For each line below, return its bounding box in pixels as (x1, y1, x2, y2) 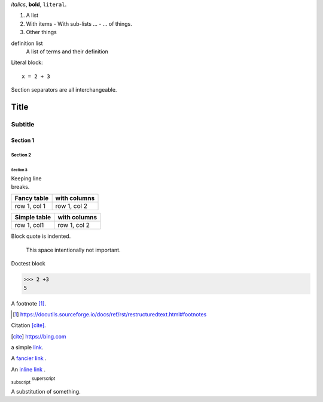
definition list (11, 40, 43, 47)
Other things (26, 29, 57, 36)
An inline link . (11, 365, 46, 373)
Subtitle (11, 120, 35, 128)
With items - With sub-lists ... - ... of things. (26, 20, 133, 27)
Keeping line (11, 174, 42, 182)
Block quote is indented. (11, 232, 71, 240)
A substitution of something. (11, 388, 81, 395)
